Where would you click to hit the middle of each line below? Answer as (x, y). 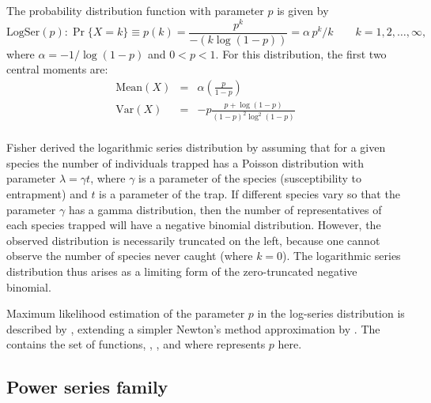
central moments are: (57, 69)
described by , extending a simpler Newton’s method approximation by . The (193, 328)
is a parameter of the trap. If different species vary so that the (250, 193)
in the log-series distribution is (331, 313)
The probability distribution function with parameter (135, 10)
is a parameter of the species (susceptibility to (250, 178)
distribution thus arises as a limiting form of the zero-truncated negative (182, 271)
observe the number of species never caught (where (130, 256)
